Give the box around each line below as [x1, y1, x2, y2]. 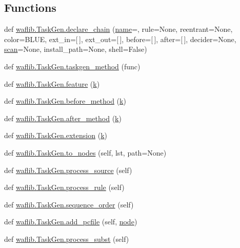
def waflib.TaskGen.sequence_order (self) [4, 199, 134, 209]
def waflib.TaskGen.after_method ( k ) [4, 112, 122, 123]
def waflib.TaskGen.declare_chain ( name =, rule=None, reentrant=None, [4, 24, 233, 34]
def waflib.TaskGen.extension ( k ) [4, 130, 107, 141]
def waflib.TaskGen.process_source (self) [4, 164, 132, 175]
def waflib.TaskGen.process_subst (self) [4, 233, 129, 244]
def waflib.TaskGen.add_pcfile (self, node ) [4, 216, 137, 227]
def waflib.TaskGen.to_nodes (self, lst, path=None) [4, 147, 167, 158]
